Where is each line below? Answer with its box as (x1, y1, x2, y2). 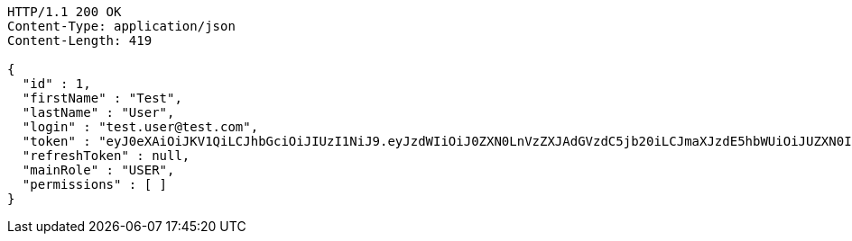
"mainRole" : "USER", (22, 163, 175, 177)
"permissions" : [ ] (22, 177, 168, 192)
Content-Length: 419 (7, 33, 153, 48)
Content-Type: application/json (7, 19, 236, 33)
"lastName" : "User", (22, 105, 175, 120)
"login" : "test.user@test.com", (22, 120, 259, 134)
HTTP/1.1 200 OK (7, 4, 122, 19)
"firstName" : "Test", (22, 91, 182, 105)
